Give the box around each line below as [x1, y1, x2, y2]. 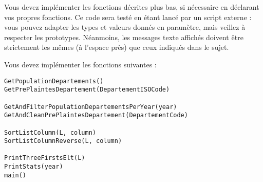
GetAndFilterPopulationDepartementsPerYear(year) [4, 103, 177, 111]
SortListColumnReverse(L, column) [4, 137, 122, 145]
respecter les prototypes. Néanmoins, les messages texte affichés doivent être [4, 31, 243, 42]
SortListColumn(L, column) [4, 129, 96, 136]
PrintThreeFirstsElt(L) [4, 154, 85, 162]
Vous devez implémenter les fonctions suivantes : [4, 59, 157, 69]
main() [4, 171, 26, 179]
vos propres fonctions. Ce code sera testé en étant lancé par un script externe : [4, 11, 252, 22]
